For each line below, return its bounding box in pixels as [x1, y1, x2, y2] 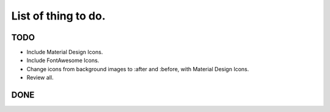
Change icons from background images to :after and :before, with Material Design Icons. [26, 65, 249, 72]
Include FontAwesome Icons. [26, 57, 100, 64]
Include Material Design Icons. [26, 49, 103, 56]
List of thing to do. [11, 9, 106, 23]
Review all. [26, 74, 54, 82]
